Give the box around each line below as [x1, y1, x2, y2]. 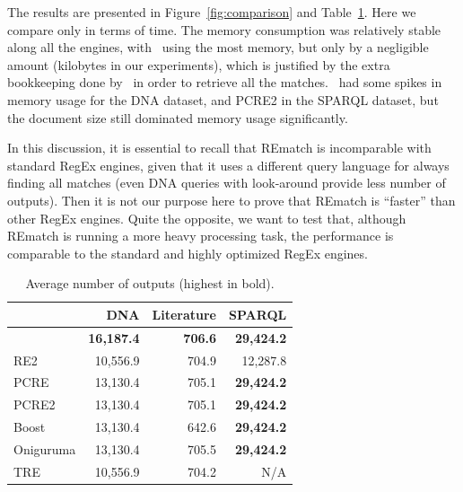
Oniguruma [13, 439, 76, 458]
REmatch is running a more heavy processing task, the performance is [7, 226, 394, 245]
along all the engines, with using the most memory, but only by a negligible [7, 38, 429, 57]
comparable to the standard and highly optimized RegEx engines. [7, 243, 368, 262]
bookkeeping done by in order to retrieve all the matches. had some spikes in [7, 73, 442, 92]
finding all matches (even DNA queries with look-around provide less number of [7, 173, 446, 192]
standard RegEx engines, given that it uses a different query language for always [7, 155, 450, 174]
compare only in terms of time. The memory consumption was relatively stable [7, 20, 441, 39]
